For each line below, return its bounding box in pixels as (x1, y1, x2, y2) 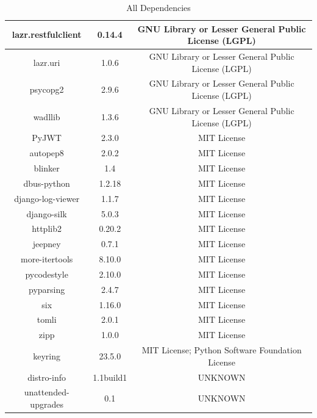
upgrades (30, 398, 63, 411)
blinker (34, 162, 60, 175)
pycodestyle (25, 267, 68, 280)
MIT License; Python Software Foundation (141, 344, 302, 356)
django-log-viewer (14, 192, 80, 204)
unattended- (24, 386, 69, 398)
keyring (33, 349, 61, 362)
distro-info (27, 370, 66, 383)
